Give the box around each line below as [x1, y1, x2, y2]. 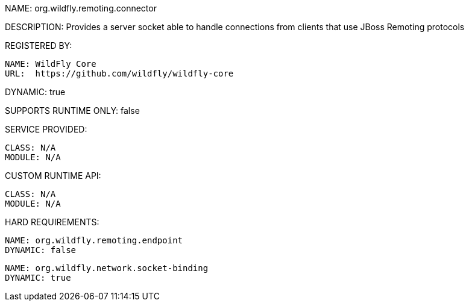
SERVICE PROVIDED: [5, 124, 87, 134]
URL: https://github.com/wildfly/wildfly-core [5, 69, 234, 78]
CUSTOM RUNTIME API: [5, 170, 101, 181]
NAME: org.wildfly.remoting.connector [5, 3, 157, 13]
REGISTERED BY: [5, 40, 72, 51]
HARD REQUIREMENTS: [5, 217, 99, 227]
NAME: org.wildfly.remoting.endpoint [5, 236, 183, 245]
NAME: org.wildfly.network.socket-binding [5, 263, 209, 273]
